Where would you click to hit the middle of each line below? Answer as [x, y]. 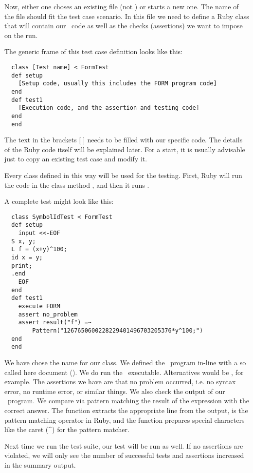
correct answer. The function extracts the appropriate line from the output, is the [126, 410]
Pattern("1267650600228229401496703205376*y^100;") [118, 330]
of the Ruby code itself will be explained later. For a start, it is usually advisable [125, 149]
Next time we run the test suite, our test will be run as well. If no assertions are [124, 445]
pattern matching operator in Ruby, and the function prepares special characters [125, 420]
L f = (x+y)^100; [39, 249]
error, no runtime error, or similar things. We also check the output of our [115, 391]
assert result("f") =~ [55, 323]
